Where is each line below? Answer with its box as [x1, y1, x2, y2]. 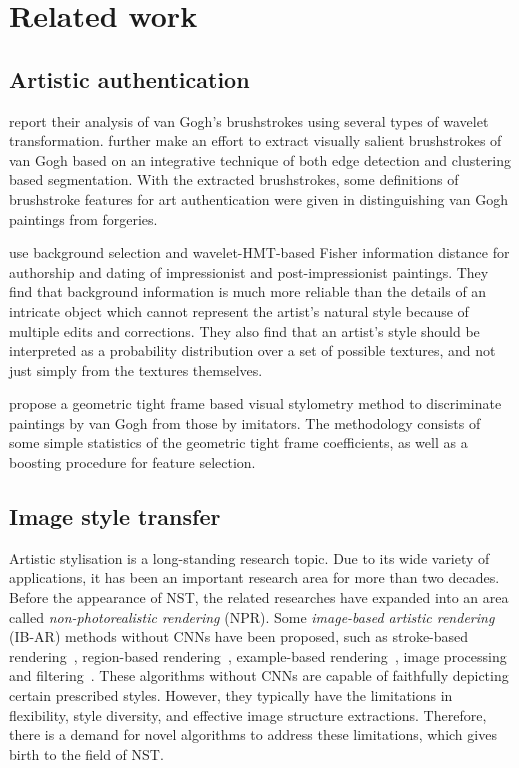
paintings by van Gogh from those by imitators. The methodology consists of [9, 412, 481, 433]
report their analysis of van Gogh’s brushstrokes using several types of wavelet [9, 110, 489, 131]
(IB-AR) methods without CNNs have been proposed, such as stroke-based [9, 626, 469, 647]
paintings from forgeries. [9, 208, 158, 229]
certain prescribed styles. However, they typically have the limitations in [9, 685, 453, 706]
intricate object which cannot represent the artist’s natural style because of [9, 300, 469, 321]
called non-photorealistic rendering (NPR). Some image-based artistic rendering [9, 606, 495, 627]
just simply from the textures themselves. [9, 359, 263, 380]
